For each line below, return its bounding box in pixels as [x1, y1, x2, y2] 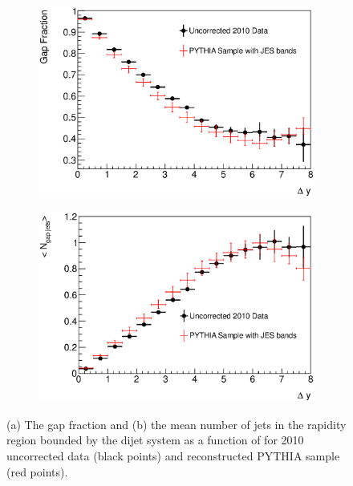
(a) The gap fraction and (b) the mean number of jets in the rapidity [6, 415, 347, 432]
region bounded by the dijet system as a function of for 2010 [6, 431, 304, 448]
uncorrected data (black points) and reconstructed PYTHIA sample [6, 448, 340, 464]
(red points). [6, 463, 68, 480]
